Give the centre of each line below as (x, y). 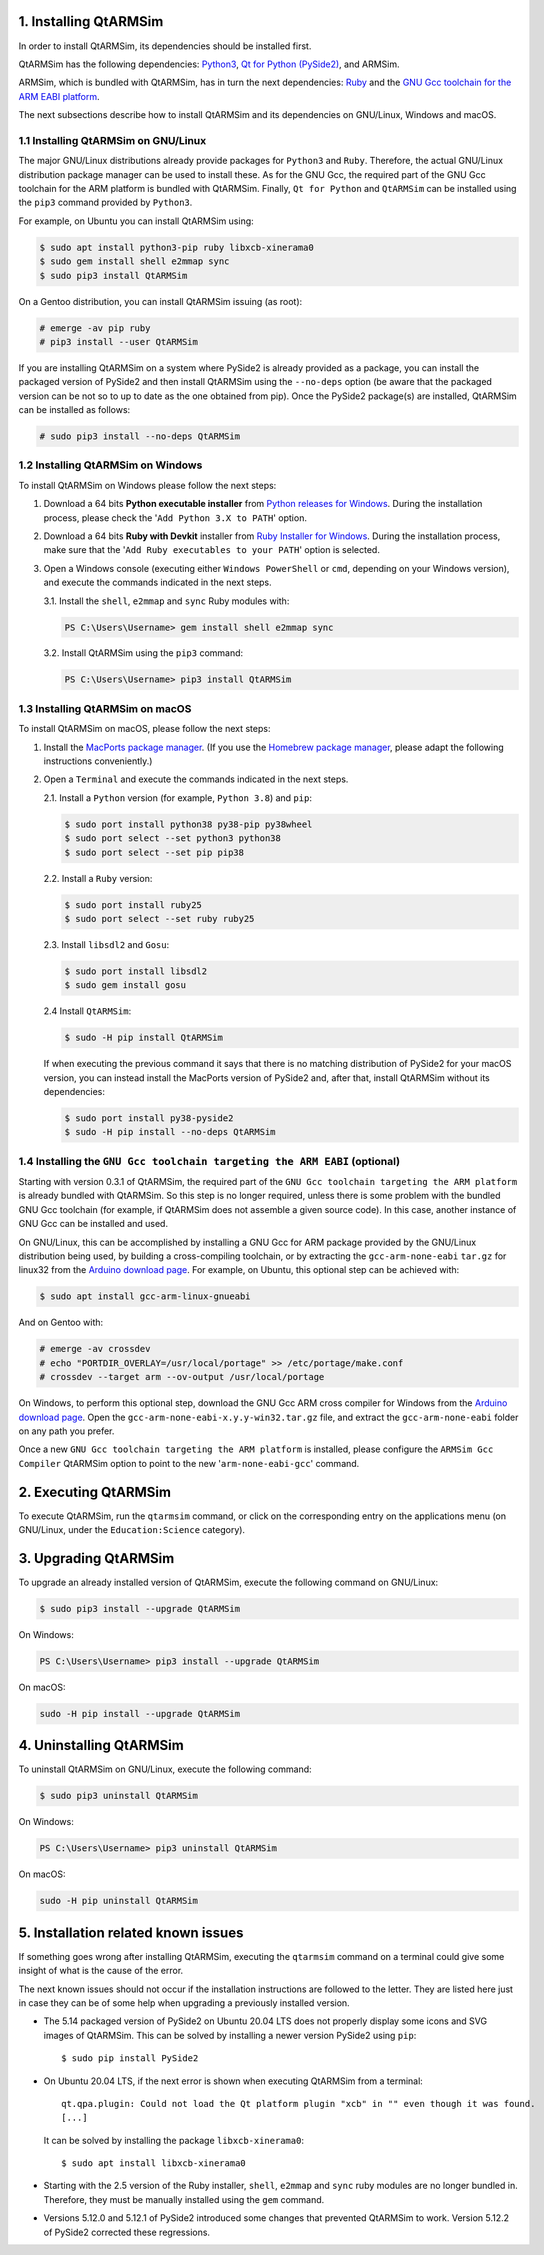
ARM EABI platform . (59, 96)
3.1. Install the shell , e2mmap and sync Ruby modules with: (166, 601)
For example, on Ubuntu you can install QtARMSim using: (136, 221)
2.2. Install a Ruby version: (98, 878)
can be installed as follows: (74, 410)
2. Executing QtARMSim (95, 1491)
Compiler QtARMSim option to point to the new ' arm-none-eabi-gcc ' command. (189, 1463)
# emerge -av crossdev (95, 1349)
